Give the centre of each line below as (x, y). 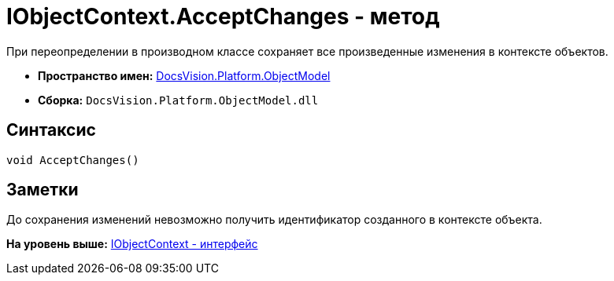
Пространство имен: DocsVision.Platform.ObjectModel (184, 75)
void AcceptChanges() (73, 160)
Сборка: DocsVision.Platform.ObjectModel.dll (178, 100)
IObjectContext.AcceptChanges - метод (223, 16)
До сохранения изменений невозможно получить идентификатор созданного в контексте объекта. (274, 220)
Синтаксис (51, 130)
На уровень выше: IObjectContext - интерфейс (132, 244)
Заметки (43, 190)
